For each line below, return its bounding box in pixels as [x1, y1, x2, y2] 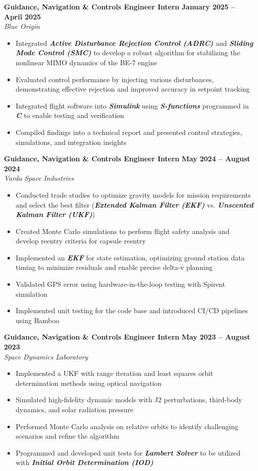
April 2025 [4, 11, 41, 21]
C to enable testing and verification [15, 110, 124, 120]
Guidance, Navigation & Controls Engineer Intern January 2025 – [4, 1, 236, 11]
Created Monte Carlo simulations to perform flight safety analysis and [15, 226, 230, 236]
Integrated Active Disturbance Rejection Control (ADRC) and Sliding [15, 37, 254, 48]
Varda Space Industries [4, 173, 74, 183]
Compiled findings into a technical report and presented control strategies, [15, 126, 242, 137]
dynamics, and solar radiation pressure [15, 404, 134, 414]
